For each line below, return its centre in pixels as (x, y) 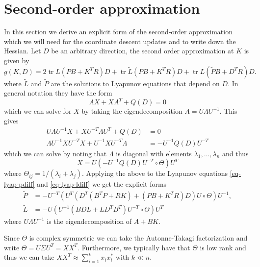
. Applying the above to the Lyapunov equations (155, 173)
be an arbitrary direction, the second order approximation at (143, 51)
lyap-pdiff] (19, 184)
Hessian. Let (23, 51)
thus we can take (29, 257)
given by (17, 60)
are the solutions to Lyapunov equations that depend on (135, 83)
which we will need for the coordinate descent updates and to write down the (120, 41)
